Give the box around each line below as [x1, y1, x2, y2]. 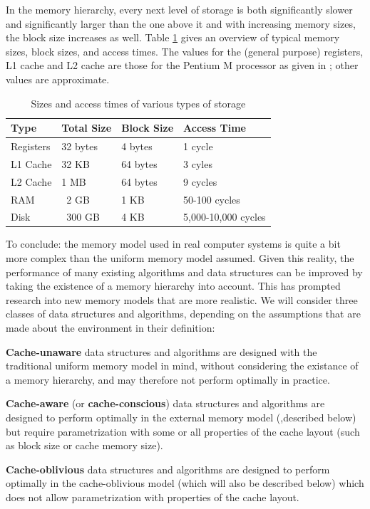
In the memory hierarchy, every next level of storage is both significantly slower [6, 2, 353, 16]
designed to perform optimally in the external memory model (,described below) [6, 410, 356, 424]
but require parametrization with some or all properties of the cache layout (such [6, 424, 360, 439]
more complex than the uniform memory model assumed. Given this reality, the [6, 251, 354, 266]
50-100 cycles [183, 191, 240, 206]
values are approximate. [6, 71, 110, 86]
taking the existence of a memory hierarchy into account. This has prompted [6, 278, 341, 293]
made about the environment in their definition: [6, 320, 215, 335]
